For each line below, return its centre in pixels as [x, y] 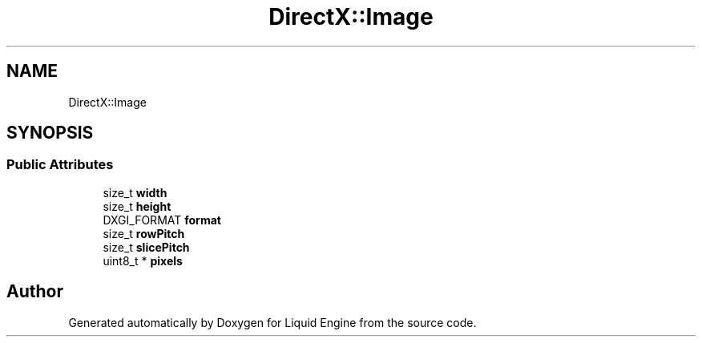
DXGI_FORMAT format [162, 220]
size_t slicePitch [146, 247]
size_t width [135, 192]
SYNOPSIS [50, 133]
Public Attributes [60, 165]
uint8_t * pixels [143, 260]
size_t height [137, 206]
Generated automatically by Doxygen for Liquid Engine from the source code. [272, 322]
